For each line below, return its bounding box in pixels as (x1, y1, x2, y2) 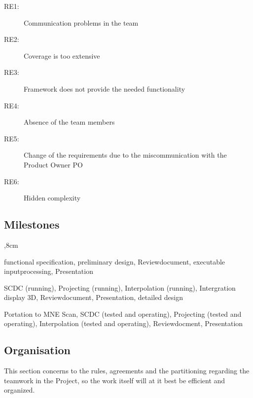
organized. (4, 385, 35, 395)
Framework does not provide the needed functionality (24, 83, 185, 94)
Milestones (4, 217, 60, 232)
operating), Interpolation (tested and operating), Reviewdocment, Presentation (4, 318, 243, 329)
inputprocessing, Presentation (4, 266, 93, 276)
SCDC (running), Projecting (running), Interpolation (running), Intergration (4, 282, 236, 293)
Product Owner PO (24, 159, 83, 169)
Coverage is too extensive (24, 50, 100, 61)
